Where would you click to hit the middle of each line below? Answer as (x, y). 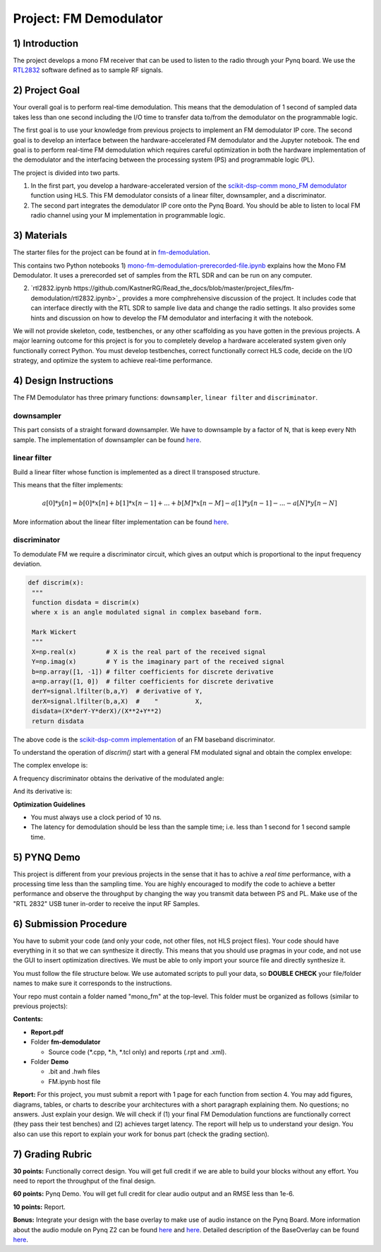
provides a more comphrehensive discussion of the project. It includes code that (239, 298)
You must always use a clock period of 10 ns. (96, 817)
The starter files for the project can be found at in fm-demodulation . (112, 252)
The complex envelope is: (50, 765)
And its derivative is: (43, 792)
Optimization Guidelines (49, 804)
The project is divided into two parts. (66, 172)
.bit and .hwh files (74, 1072)
